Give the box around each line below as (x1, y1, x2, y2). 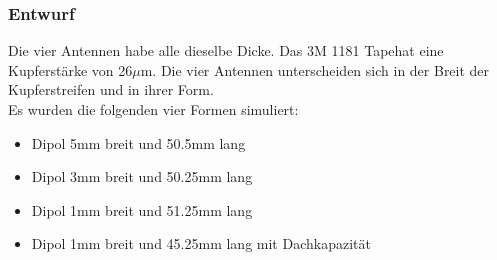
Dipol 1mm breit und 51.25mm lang (31, 199, 253, 220)
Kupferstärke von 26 (8, 59, 133, 80)
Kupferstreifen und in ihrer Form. (8, 79, 214, 100)
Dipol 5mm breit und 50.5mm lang (31, 132, 246, 153)
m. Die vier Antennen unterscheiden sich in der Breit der (140, 59, 490, 80)
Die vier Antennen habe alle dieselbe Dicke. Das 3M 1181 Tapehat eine (8, 40, 444, 61)
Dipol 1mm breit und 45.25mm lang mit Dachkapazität (31, 233, 371, 254)
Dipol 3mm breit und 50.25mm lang (31, 166, 253, 187)
